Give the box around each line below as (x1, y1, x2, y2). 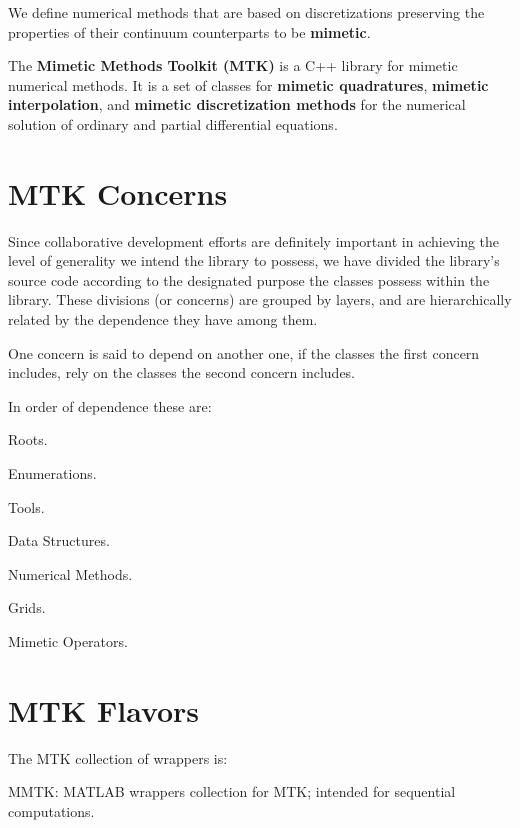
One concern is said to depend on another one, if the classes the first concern (8, 342, 480, 363)
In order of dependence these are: (8, 395, 212, 416)
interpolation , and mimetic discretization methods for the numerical (8, 94, 466, 115)
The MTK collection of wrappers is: (8, 747, 228, 768)
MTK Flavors (8, 689, 200, 730)
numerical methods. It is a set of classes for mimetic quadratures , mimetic (8, 74, 489, 95)
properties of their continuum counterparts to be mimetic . (8, 21, 371, 42)
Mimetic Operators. (8, 631, 128, 651)
